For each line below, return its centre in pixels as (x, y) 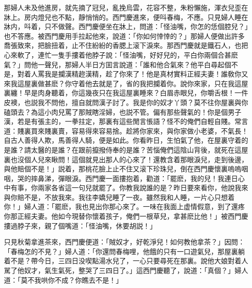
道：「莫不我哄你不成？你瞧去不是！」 (63, 280)
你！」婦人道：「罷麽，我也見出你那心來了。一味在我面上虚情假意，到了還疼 (124, 206)
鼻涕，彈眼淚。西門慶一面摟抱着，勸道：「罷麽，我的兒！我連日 (138, 178)
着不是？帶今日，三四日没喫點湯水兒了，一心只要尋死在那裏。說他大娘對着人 (126, 261)
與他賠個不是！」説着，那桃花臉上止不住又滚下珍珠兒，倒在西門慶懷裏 (116, 169)
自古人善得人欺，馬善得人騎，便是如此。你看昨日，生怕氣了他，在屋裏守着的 (126, 140)
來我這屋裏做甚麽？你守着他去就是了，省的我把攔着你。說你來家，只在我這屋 (126, 83)
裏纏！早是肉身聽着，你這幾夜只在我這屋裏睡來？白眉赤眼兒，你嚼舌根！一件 (126, 93)
